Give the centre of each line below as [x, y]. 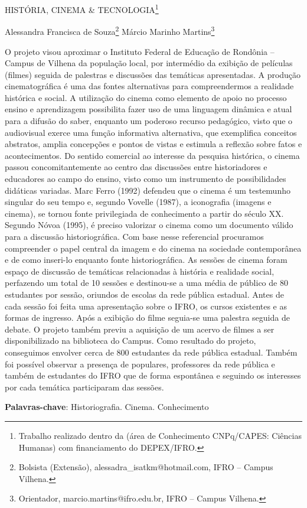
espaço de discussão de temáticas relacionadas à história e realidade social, [140, 271]
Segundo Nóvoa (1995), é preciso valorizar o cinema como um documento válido [149, 225]
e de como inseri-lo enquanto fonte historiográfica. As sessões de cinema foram [146, 260]
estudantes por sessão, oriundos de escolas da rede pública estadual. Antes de [144, 294]
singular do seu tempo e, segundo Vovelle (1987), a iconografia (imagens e [138, 202]
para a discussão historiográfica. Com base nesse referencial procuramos [134, 236]
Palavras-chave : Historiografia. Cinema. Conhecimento [107, 407]
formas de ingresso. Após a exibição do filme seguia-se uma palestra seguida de [147, 317]
